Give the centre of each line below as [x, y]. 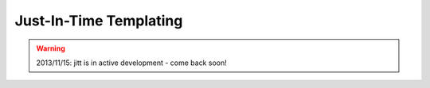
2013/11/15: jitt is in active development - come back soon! [131, 63]
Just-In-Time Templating [99, 21]
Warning [51, 48]
